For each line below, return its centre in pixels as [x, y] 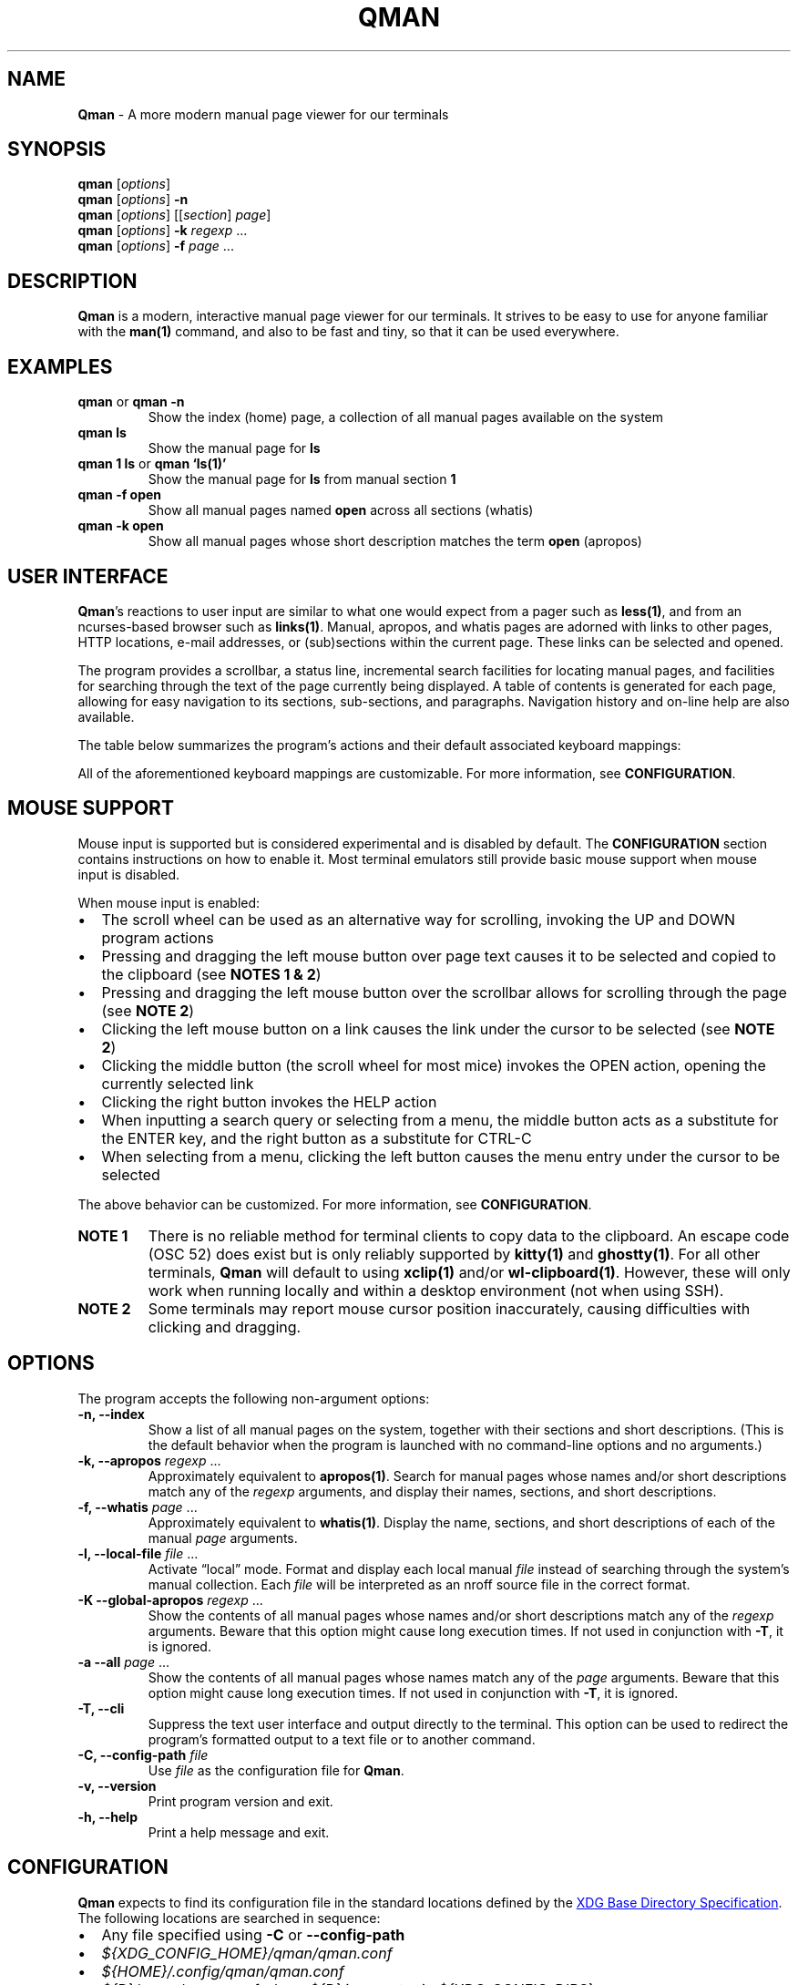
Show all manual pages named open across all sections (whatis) [341, 510]
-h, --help [107, 1816]
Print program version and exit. [240, 1801]
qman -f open [120, 495]
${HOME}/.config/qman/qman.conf [223, 1971]
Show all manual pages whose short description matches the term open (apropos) [395, 541]
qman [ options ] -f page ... [156, 246]
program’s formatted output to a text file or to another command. [342, 1739]
